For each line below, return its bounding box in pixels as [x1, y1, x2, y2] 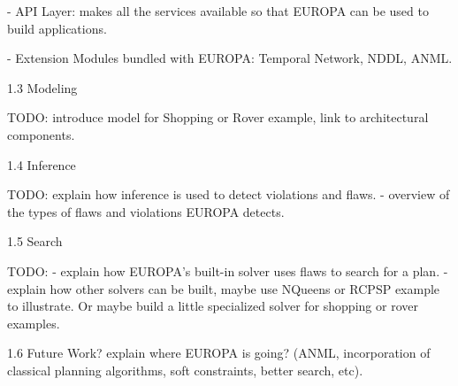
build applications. [7, 19, 107, 37]
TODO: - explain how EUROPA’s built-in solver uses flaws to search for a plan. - [7, 261, 448, 280]
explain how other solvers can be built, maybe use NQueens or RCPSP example [7, 279, 440, 297]
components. [7, 125, 75, 143]
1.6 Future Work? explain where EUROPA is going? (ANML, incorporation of [7, 344, 431, 362]
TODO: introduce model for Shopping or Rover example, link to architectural [7, 108, 429, 127]
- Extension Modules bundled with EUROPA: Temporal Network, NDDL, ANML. [7, 49, 453, 67]
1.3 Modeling [7, 78, 78, 96]
